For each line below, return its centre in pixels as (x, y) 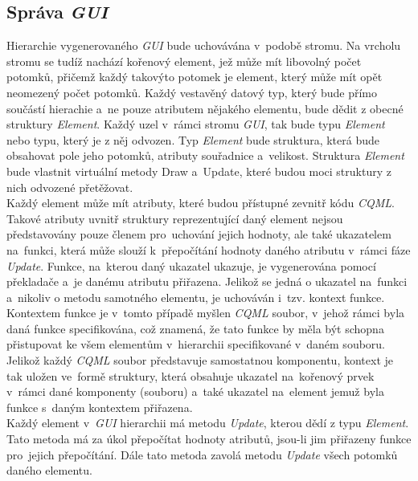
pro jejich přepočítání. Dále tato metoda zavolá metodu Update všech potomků (202, 454)
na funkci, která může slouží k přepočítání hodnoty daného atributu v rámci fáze (209, 249)
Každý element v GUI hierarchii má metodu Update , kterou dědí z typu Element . (208, 423)
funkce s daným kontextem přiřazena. (100, 407)
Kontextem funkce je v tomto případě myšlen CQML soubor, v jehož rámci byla (206, 313)
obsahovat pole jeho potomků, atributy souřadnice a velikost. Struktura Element (205, 155)
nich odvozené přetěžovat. (70, 187)
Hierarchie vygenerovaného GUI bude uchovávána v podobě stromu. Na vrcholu (204, 45)
